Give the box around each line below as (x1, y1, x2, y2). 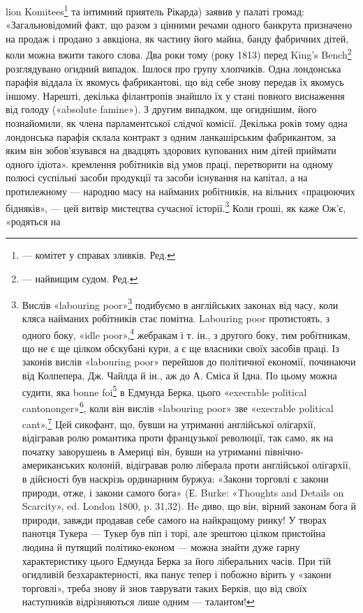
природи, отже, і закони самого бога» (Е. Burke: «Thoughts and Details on (22, 485, 344, 499)
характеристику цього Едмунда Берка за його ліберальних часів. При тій (22, 553, 331, 568)
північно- (265, 444, 304, 458)
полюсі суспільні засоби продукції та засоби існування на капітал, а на (6, 170, 308, 185)
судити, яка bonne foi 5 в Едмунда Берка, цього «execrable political (22, 382, 307, 399)
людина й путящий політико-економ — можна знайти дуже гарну (22, 540, 300, 554)
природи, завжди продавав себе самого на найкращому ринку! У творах (22, 512, 327, 527)
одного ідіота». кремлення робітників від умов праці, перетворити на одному (6, 156, 334, 171)
